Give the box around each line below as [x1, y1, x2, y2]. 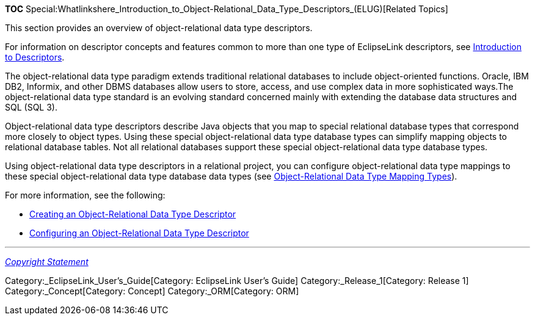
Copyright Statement [5, 256, 89, 267]
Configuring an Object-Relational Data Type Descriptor [29, 228, 249, 238]
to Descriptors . [5, 52, 65, 62]
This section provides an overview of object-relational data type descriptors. [5, 23, 313, 33]
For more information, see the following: [5, 190, 166, 200]
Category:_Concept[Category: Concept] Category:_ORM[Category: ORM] [5, 286, 299, 296]
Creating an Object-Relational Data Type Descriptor [29, 209, 236, 219]
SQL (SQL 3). [5, 102, 57, 112]
